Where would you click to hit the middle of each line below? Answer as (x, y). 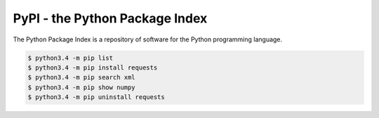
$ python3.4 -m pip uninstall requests (96, 97)
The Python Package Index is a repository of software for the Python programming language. (148, 39)
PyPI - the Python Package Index (110, 18)
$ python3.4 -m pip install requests (93, 67)
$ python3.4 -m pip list (71, 58)
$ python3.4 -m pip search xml (82, 78)
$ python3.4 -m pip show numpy (82, 87)
